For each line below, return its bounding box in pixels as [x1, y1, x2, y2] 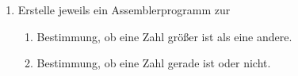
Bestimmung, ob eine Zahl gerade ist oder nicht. [36, 55, 271, 71]
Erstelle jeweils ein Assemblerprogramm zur [17, 2, 231, 17]
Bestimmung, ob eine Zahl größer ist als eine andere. [36, 28, 292, 44]
